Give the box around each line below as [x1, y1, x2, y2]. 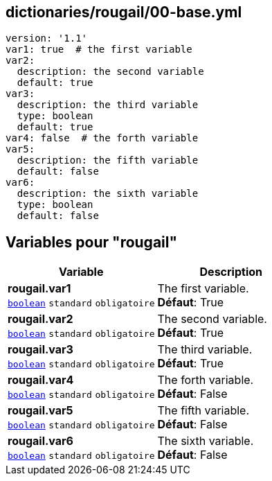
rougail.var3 [8, 342, 73, 357]
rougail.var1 [8, 281, 71, 296]
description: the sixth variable [17, 188, 199, 200]
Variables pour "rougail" [6, 233, 178, 251]
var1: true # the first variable [6, 44, 192, 55]
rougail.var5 [8, 403, 73, 418]
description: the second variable [17, 66, 204, 78]
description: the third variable [17, 99, 199, 111]
